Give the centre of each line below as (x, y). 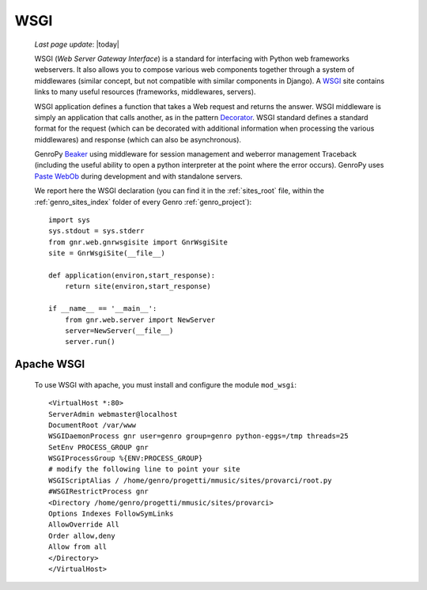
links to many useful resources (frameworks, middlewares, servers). (145, 92)
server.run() (90, 342)
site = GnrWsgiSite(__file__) (107, 253)
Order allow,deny (82, 535)
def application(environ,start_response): (132, 275)
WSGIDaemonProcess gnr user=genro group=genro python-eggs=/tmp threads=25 (198, 436)
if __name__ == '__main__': (103, 309)
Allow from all (78, 547)
